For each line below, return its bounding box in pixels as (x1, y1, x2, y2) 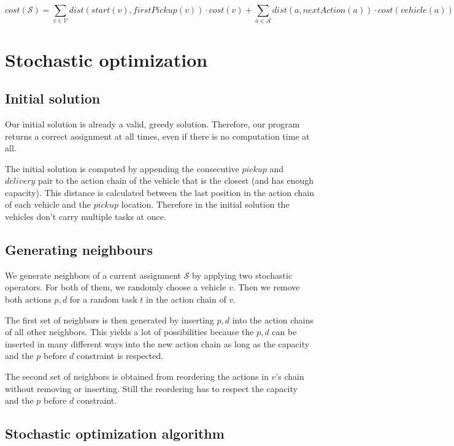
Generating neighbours (5, 240, 153, 259)
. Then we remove (233, 281, 300, 293)
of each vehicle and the (5, 198, 91, 211)
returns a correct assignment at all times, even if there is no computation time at (5, 129, 310, 142)
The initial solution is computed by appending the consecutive (5, 162, 239, 175)
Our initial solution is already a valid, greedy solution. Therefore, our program (5, 117, 300, 130)
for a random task (69, 293, 137, 306)
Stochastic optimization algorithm (5, 424, 225, 443)
